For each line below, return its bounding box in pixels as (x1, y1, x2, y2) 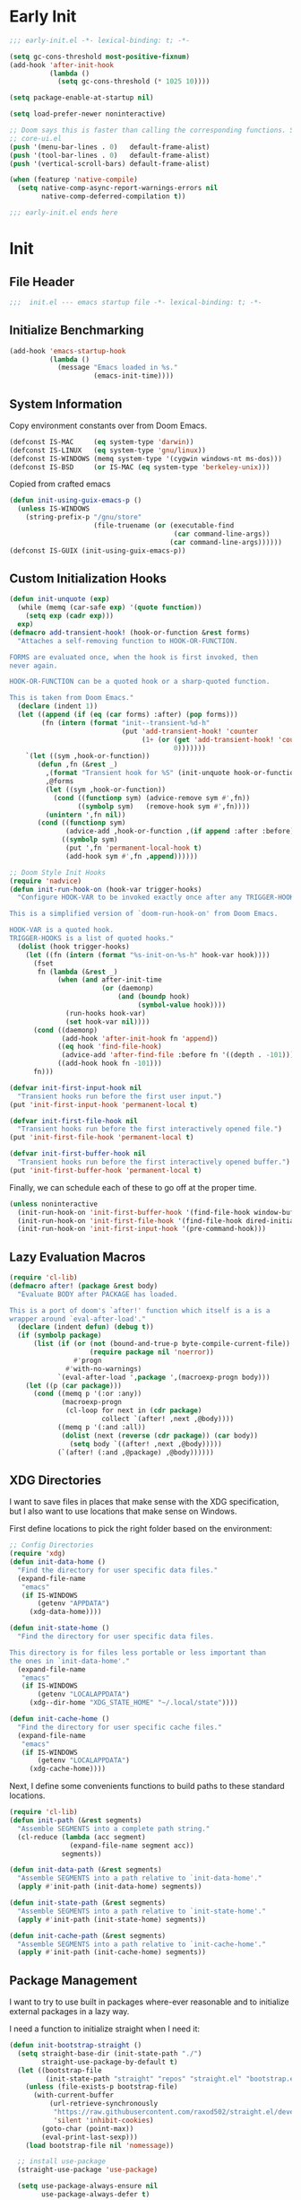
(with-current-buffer (32, 2091, 115, 2100)
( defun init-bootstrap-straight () (9, 2041, 142, 2050)
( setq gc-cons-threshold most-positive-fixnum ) (9, 52, 191, 61)
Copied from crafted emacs (9, 478, 111, 490)
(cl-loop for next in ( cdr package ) (65, 1406, 202, 1415)
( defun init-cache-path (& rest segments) (9, 1931, 167, 1940)
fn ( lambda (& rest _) (37, 967, 118, 976)
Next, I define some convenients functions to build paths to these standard (9, 1781, 285, 1792)
